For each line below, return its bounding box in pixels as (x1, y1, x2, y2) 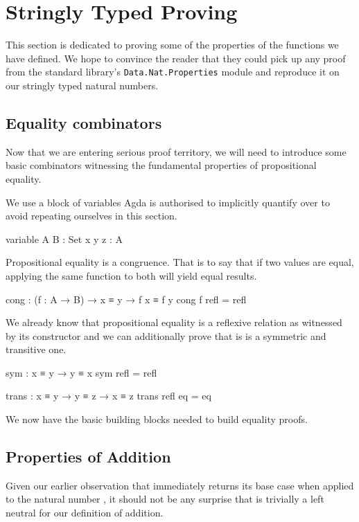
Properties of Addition (6, 446, 171, 467)
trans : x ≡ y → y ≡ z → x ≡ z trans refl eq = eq (6, 388, 211, 403)
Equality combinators (6, 111, 162, 133)
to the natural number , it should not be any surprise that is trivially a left (6, 492, 324, 506)
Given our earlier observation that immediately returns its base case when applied (6, 478, 354, 492)
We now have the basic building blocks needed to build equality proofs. (6, 412, 308, 426)
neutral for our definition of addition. (6, 505, 164, 520)
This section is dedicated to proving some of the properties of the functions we (6, 37, 339, 52)
